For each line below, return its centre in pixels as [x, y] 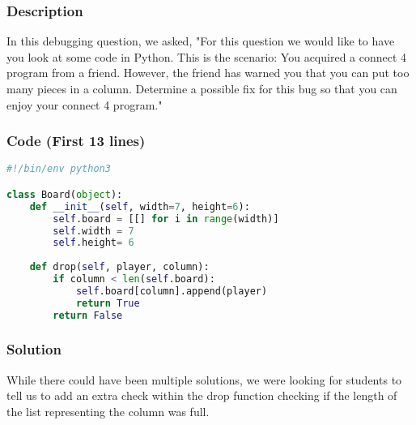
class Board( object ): [65, 194]
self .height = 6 [93, 243]
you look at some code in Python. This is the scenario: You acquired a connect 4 [207, 56]
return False [88, 315]
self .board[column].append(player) [172, 291]
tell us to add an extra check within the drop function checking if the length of [202, 395]
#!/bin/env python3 [59, 169]
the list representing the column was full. [108, 411]
